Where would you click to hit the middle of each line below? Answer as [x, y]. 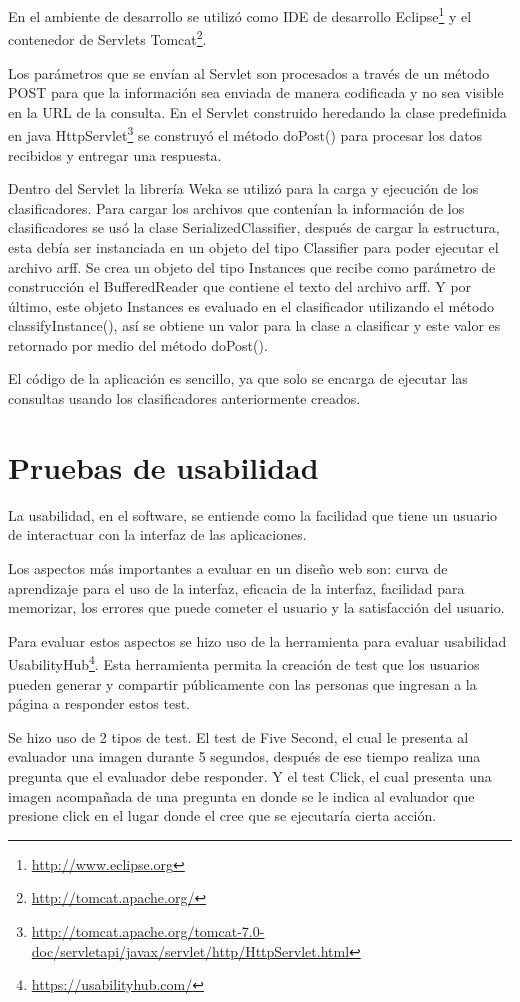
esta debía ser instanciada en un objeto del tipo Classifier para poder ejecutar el [253, 246]
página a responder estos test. [99, 703]
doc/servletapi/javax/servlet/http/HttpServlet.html [190, 950]
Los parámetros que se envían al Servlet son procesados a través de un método [249, 72]
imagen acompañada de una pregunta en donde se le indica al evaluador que [241, 795]
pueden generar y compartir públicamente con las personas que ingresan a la [242, 683]
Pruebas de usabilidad [163, 466]
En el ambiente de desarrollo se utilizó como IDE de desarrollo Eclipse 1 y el [240, 14]
